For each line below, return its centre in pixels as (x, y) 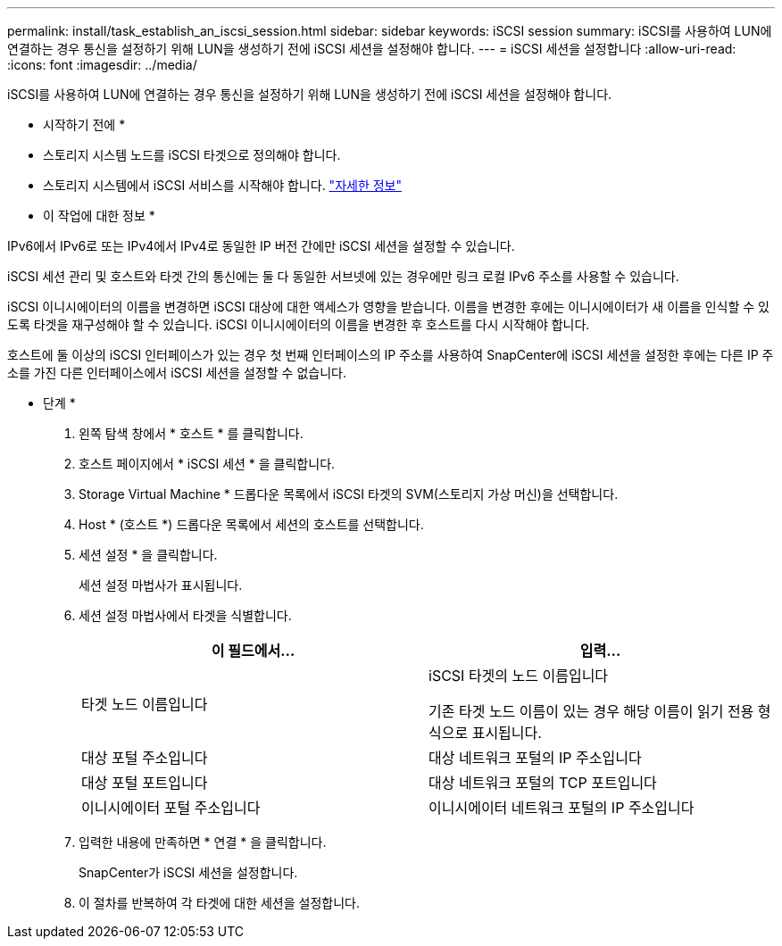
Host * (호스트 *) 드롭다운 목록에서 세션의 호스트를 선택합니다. (251, 524)
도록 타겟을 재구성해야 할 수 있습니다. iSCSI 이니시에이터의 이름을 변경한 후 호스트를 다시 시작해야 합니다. (299, 324)
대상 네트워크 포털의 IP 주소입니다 (535, 758)
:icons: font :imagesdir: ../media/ (102, 65)
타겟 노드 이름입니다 (145, 704)
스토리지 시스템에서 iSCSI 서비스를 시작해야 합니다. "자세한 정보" (222, 185)
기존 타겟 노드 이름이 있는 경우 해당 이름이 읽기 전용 (591, 711)
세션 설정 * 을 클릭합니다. (148, 555)
